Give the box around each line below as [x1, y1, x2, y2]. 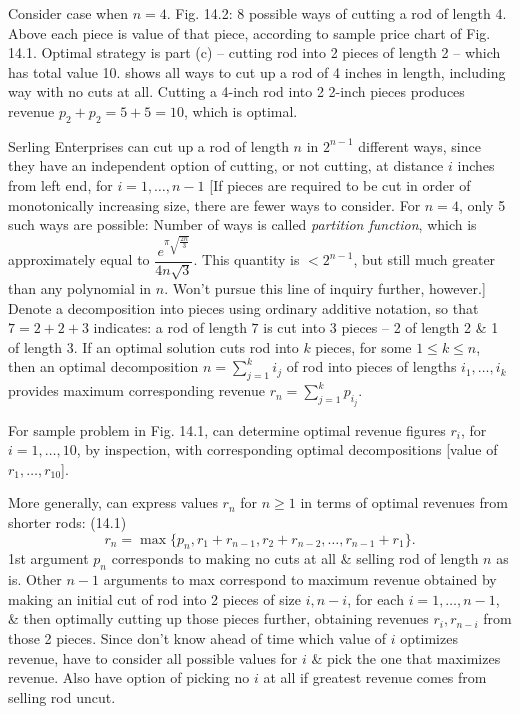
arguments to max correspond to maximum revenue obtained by [103, 569, 497, 590]
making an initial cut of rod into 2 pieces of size [8, 588, 302, 609]
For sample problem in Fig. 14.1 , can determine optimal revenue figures [8, 419, 446, 440]
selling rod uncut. [8, 686, 116, 707]
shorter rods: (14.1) [8, 512, 127, 533]
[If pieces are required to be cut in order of [209, 174, 471, 195]
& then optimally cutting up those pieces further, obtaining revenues [8, 608, 429, 629]
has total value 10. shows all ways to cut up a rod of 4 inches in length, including [8, 61, 506, 82]
